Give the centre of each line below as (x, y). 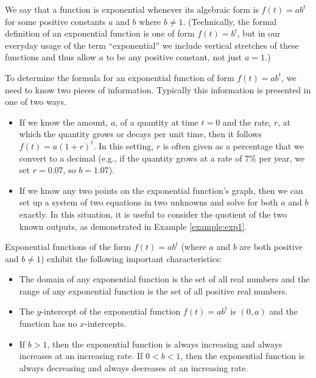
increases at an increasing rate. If (81, 356)
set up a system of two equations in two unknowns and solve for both (149, 202)
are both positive (271, 247)
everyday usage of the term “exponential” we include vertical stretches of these (152, 45)
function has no (48, 323)
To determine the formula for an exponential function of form (120, 77)
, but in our (259, 33)
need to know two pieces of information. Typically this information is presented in (158, 89)
